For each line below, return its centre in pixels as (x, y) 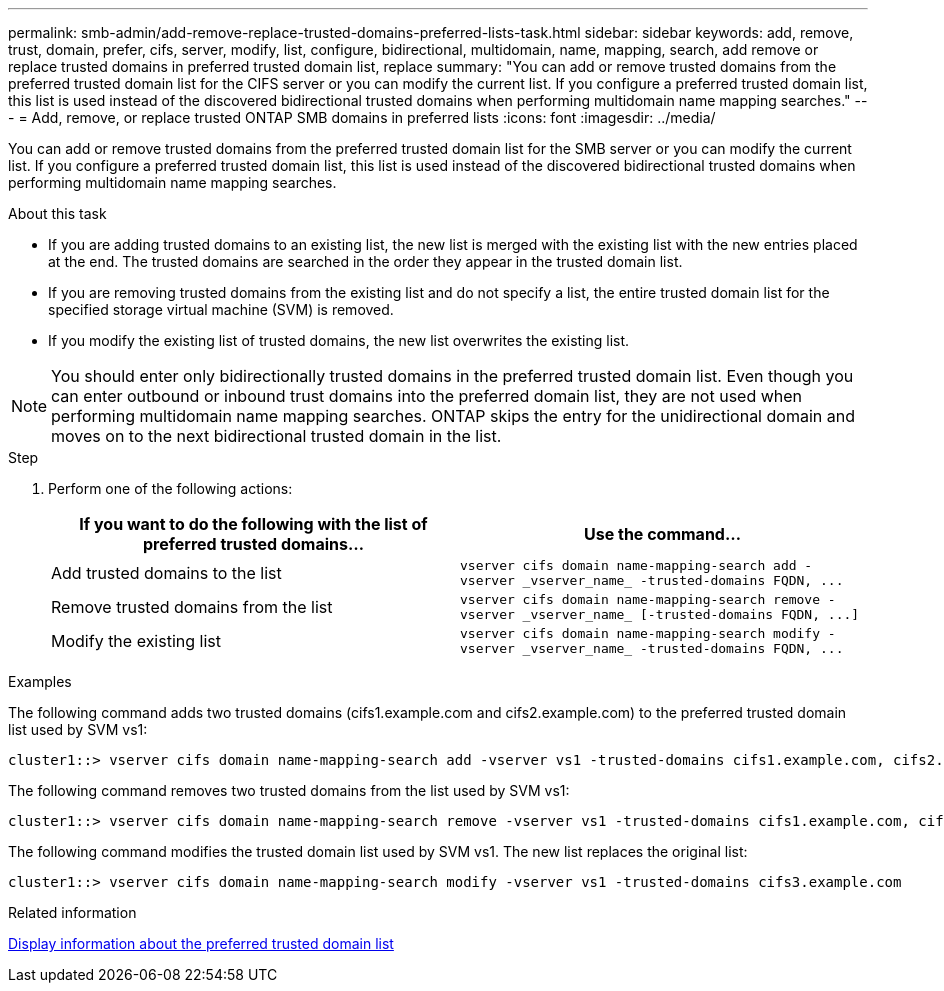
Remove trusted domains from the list (192, 607)
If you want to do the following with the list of (253, 524)
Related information (72, 912)
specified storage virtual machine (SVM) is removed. (221, 309)
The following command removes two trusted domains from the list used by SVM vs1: (289, 790)
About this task (57, 213)
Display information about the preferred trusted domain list (201, 943)
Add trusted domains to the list (166, 573)
